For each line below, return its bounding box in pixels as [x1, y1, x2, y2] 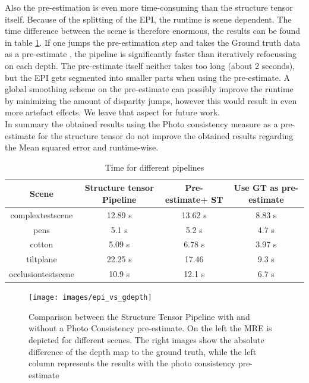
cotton [30, 238, 53, 250]
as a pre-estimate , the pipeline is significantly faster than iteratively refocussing [5, 48, 297, 60]
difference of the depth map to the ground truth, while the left [29, 345, 257, 357]
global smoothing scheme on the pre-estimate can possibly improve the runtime [5, 83, 294, 95]
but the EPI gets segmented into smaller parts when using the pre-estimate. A [5, 71, 291, 83]
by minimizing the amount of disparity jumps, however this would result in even [5, 94, 297, 106]
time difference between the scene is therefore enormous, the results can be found [5, 24, 301, 37]
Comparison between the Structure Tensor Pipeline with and [29, 310, 250, 322]
